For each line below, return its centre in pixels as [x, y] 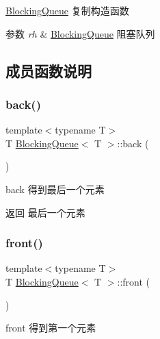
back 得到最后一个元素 [55, 189]
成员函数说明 [49, 70]
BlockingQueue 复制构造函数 [67, 10]
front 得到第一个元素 [51, 328]
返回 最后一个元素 [45, 212]
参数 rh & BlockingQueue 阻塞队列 [80, 33]
